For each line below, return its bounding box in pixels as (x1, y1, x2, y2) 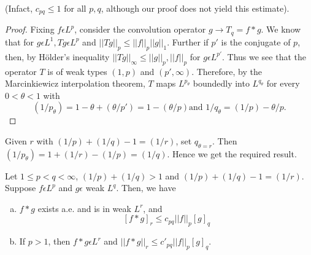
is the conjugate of (221, 35, 291, 48)
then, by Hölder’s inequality (5, 50, 110, 63)
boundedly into (193, 77, 250, 90)
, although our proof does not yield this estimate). (101, 2, 290, 14)
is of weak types (47, 65, 107, 77)
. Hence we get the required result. (167, 147, 297, 160)
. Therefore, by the (191, 65, 262, 77)
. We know (261, 23, 301, 36)
